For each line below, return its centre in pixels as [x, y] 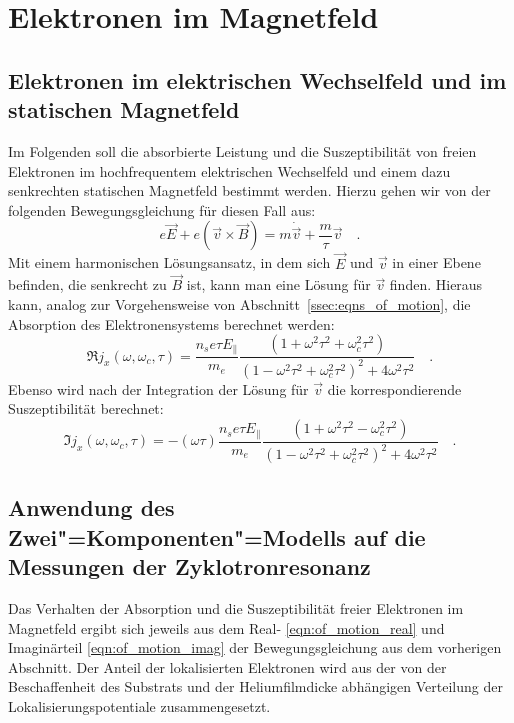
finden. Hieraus [436, 284]
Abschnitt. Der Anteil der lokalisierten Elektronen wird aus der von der [227, 666]
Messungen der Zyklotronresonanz [189, 566]
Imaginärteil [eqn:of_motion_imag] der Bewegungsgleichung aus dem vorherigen [255, 647]
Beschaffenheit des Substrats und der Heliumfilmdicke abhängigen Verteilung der [255, 686]
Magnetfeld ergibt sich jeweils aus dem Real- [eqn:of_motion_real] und [226, 627]
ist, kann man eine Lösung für [278, 284]
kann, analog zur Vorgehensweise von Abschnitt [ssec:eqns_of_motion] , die [239, 303]
